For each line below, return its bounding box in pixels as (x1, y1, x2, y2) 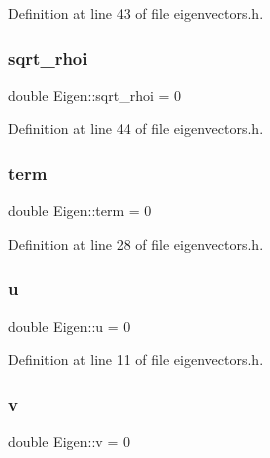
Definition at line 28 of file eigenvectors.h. (8, 233, 264, 254)
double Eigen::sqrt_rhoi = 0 (8, 84, 182, 105)
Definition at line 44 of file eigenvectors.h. (8, 118, 264, 139)
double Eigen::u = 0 (8, 315, 131, 336)
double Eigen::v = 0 (8, 431, 130, 452)
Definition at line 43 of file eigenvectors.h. (8, 3, 264, 23)
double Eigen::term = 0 (8, 200, 152, 221)
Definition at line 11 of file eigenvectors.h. (8, 349, 264, 370)
